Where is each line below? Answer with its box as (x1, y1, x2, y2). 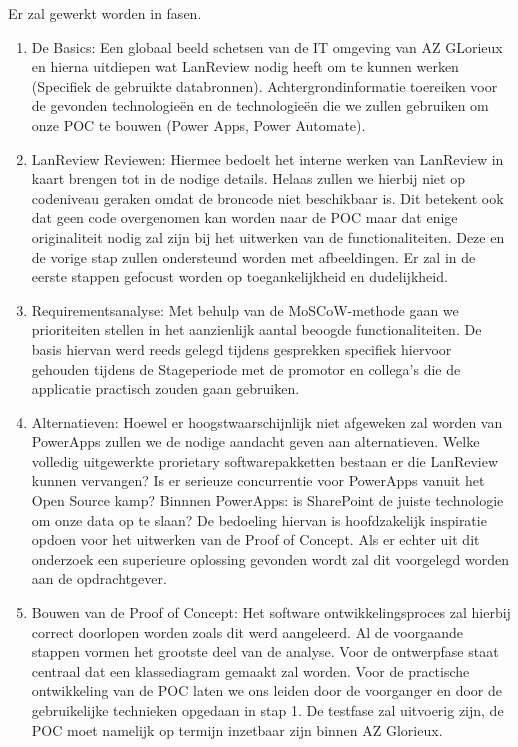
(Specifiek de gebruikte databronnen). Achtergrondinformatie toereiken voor (31, 75, 498, 96)
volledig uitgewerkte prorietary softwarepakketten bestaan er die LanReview (31, 450, 499, 471)
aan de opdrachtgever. (31, 568, 167, 589)
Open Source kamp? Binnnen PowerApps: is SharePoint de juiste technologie (31, 490, 504, 511)
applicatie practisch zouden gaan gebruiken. (31, 378, 300, 399)
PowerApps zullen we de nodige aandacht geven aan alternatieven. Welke (31, 431, 480, 452)
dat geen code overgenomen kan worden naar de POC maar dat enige (31, 207, 458, 228)
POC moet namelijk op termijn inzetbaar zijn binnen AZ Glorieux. (31, 719, 443, 740)
